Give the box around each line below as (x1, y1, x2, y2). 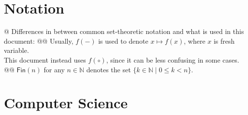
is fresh (213, 35, 235, 46)
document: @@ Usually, (4, 35, 73, 46)
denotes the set (86, 64, 131, 74)
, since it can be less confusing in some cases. (106, 54, 239, 65)
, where (184, 35, 205, 46)
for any (44, 64, 65, 74)
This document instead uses (4, 54, 86, 65)
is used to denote (98, 35, 148, 46)
